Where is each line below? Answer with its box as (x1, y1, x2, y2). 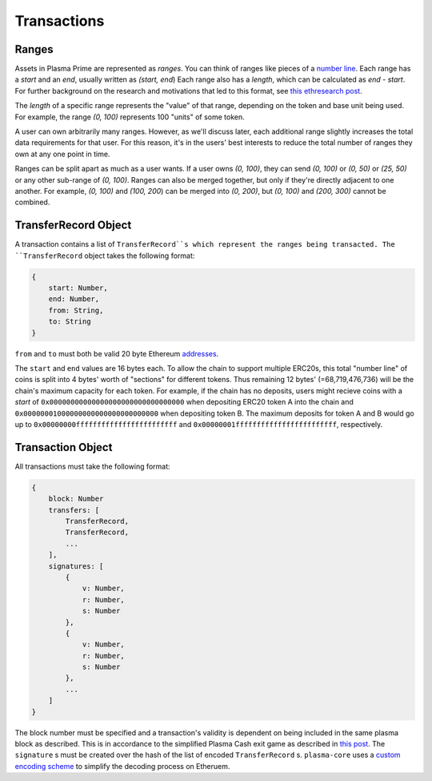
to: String (48, 317, 91, 326)
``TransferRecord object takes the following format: (14, 251, 195, 260)
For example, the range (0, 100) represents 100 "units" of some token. (14, 112, 245, 122)
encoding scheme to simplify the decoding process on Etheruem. (14, 761, 230, 771)
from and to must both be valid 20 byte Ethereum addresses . (14, 348, 219, 358)
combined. (14, 197, 50, 207)
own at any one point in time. (14, 149, 110, 159)
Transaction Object (14, 441, 113, 454)
